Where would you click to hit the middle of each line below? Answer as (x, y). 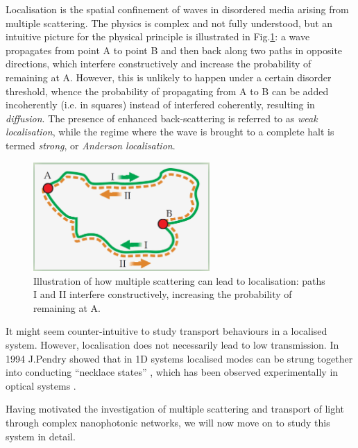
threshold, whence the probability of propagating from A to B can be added (167, 91)
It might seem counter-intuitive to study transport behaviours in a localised (167, 331)
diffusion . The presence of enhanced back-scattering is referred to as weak (162, 118)
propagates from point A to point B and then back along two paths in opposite (174, 50)
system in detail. (41, 436)
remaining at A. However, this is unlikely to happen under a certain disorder (169, 77)
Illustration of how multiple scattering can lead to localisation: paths (179, 280)
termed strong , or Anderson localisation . (91, 145)
